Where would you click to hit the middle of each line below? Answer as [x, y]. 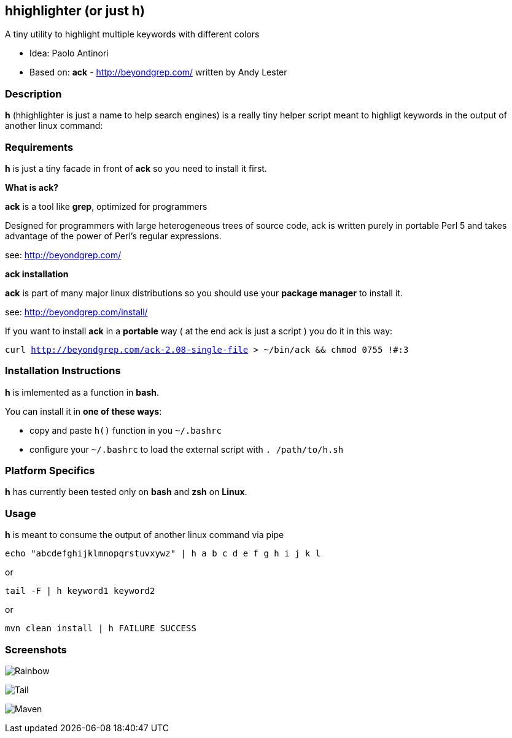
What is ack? [32, 187]
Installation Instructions [63, 371]
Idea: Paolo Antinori [69, 53]
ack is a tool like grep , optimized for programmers [106, 206]
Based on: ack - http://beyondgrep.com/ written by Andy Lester [158, 72]
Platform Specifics [50, 471]
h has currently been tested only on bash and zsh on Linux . [126, 492]
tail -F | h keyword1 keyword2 [80, 591]
